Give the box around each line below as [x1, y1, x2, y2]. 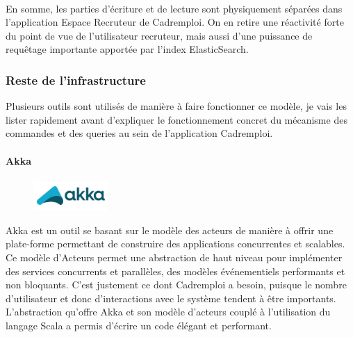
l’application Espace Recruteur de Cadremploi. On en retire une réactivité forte [6, 15, 344, 29]
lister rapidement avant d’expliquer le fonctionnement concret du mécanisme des [6, 112, 347, 126]
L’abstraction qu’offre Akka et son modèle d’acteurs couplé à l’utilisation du [6, 304, 331, 319]
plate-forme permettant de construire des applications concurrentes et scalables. [6, 236, 345, 251]
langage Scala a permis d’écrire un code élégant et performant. [6, 318, 272, 332]
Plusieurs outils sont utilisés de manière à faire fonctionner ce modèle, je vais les [6, 99, 347, 113]
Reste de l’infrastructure [6, 71, 146, 88]
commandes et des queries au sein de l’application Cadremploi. [6, 126, 273, 140]
